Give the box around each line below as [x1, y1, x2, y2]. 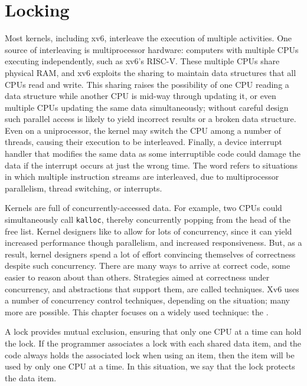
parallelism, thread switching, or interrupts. [5, 182, 162, 194]
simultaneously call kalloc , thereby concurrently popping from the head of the [5, 213, 290, 226]
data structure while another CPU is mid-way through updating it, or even [5, 90, 276, 102]
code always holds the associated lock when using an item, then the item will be [5, 348, 295, 361]
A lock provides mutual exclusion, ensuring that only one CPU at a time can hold [5, 325, 302, 338]
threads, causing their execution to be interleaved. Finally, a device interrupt [5, 136, 282, 148]
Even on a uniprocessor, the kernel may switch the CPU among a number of [5, 124, 281, 136]
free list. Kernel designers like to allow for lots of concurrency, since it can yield [5, 225, 292, 237]
